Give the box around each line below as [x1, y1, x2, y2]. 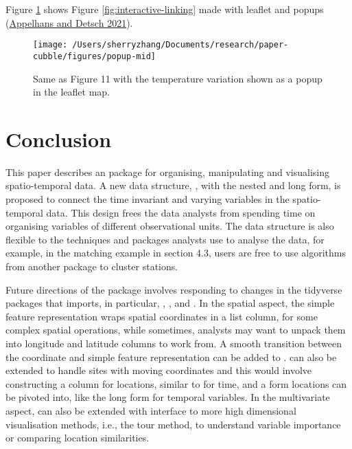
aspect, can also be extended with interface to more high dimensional [5, 403, 296, 417]
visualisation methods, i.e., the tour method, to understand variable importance [5, 417, 341, 431]
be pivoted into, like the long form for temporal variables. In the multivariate [5, 390, 330, 404]
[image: [33, 40, 68, 50]
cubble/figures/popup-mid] [33, 51, 156, 61]
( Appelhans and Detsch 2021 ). [5, 15, 133, 30]
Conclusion [5, 124, 112, 153]
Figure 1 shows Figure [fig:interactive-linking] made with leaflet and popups [5, 2, 324, 16]
